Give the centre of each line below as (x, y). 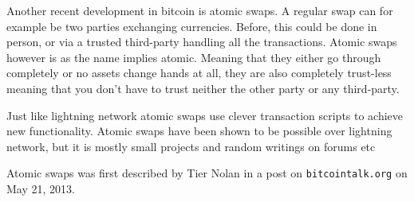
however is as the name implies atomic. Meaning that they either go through (194, 57)
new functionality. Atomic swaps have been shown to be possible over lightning (199, 131)
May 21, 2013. (41, 188)
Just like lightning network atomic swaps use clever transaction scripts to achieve (205, 115)
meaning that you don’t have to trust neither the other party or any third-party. (203, 88)
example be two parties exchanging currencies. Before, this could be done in (192, 26)
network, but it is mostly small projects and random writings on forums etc (191, 146)
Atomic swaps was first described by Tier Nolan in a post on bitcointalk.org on (207, 173)
